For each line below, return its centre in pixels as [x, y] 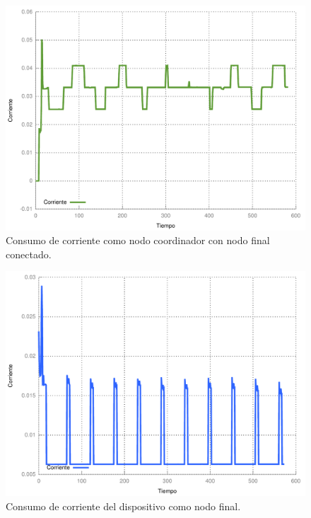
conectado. [29, 254]
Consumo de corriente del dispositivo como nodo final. [123, 506]
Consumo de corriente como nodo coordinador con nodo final [138, 240]
